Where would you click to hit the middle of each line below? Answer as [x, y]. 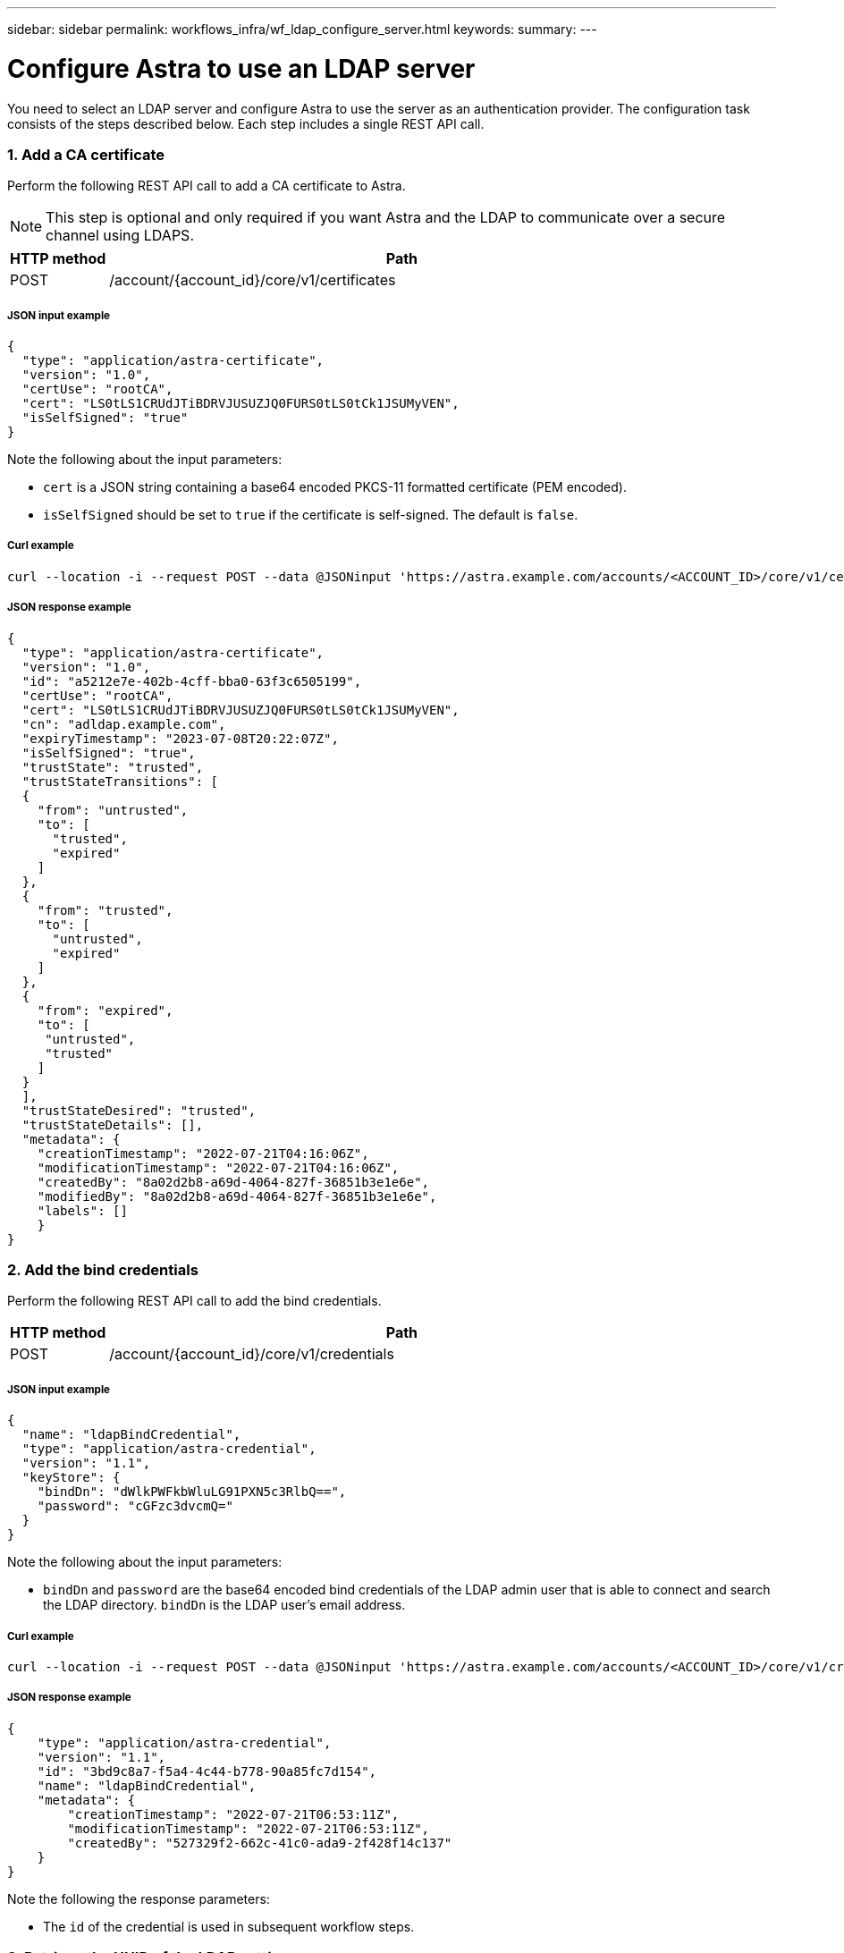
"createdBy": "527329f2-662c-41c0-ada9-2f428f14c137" [260, 1843]
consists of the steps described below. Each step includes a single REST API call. [246, 123]
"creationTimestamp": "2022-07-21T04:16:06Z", [203, 1153]
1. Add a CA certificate [86, 154]
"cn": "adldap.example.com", [124, 724]
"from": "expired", [105, 1010]
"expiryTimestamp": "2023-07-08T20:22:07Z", [180, 738]
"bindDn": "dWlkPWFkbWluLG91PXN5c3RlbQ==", [192, 1492]
